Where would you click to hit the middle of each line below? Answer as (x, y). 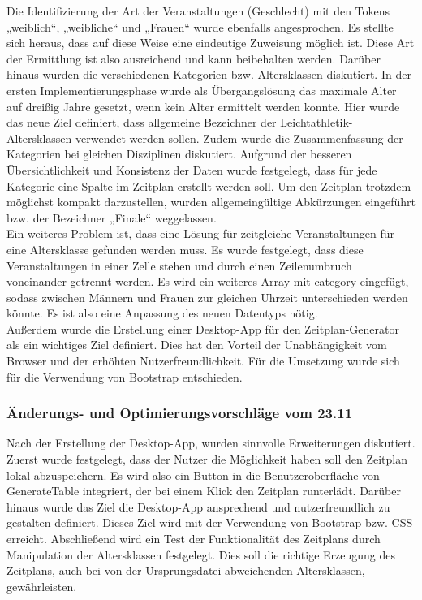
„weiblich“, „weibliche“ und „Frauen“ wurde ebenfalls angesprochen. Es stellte (200, 26)
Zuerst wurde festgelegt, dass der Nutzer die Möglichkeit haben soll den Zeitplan (207, 459)
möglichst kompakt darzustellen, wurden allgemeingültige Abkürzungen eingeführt (211, 202)
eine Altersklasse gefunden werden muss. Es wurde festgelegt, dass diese (185, 249)
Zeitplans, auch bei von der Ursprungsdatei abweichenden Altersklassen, (186, 570)
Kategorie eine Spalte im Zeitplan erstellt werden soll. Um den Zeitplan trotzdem (209, 186)
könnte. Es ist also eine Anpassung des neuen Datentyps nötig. (162, 313)
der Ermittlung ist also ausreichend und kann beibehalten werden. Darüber (194, 58)
